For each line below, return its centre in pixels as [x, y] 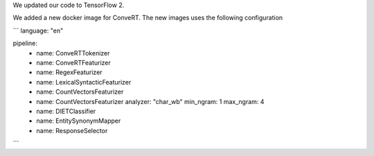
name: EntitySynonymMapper [79, 121]
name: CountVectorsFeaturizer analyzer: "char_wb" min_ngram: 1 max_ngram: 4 [150, 101]
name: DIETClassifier [66, 111]
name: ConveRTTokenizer [73, 53]
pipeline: [25, 43]
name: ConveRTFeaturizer [73, 62]
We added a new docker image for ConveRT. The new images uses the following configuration [148, 18]
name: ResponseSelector [72, 130]
